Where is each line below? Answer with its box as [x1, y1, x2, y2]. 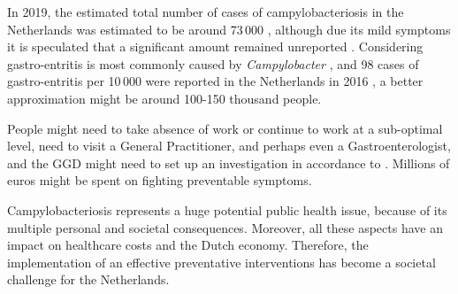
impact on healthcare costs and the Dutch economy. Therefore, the [7, 236, 369, 254]
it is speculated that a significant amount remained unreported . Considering [7, 37, 424, 56]
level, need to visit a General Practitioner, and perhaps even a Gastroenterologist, [7, 136, 451, 155]
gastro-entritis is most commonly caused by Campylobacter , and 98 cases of [7, 54, 419, 73]
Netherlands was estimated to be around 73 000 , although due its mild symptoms [7, 19, 451, 38]
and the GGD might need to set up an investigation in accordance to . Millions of [7, 153, 450, 172]
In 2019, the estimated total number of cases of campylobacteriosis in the [7, 3, 404, 20]
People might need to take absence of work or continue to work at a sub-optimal [7, 119, 443, 137]
